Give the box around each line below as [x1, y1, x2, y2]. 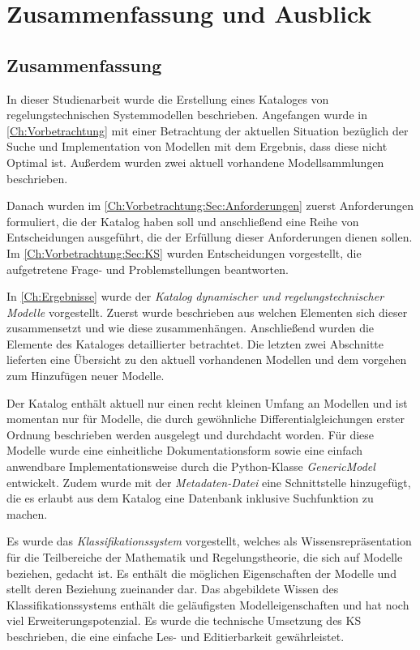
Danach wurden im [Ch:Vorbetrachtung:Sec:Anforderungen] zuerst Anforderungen [6, 197, 414, 214]
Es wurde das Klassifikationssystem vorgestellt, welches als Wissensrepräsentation [6, 532, 412, 550]
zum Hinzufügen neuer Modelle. [6, 367, 165, 384]
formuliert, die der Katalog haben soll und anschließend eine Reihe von [6, 212, 359, 229]
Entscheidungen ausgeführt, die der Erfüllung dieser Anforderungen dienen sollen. [6, 229, 413, 246]
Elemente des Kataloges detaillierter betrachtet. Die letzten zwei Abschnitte [6, 335, 384, 352]
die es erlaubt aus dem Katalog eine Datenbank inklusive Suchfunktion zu [6, 490, 374, 507]
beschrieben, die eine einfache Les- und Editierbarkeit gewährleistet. [6, 627, 345, 644]
